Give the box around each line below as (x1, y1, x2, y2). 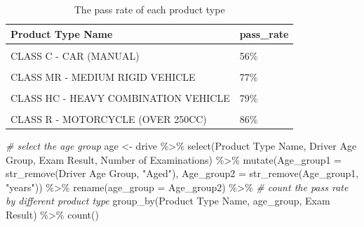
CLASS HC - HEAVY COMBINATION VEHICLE (11, 90, 230, 105)
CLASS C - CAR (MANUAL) (11, 48, 140, 63)
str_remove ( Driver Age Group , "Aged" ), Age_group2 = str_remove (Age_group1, (6, 166, 359, 181)
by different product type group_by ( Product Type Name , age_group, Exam (6, 193, 330, 208)
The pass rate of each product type (74, 2, 225, 16)
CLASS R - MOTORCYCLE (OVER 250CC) (11, 111, 207, 126)
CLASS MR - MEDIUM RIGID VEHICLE (11, 69, 196, 84)
